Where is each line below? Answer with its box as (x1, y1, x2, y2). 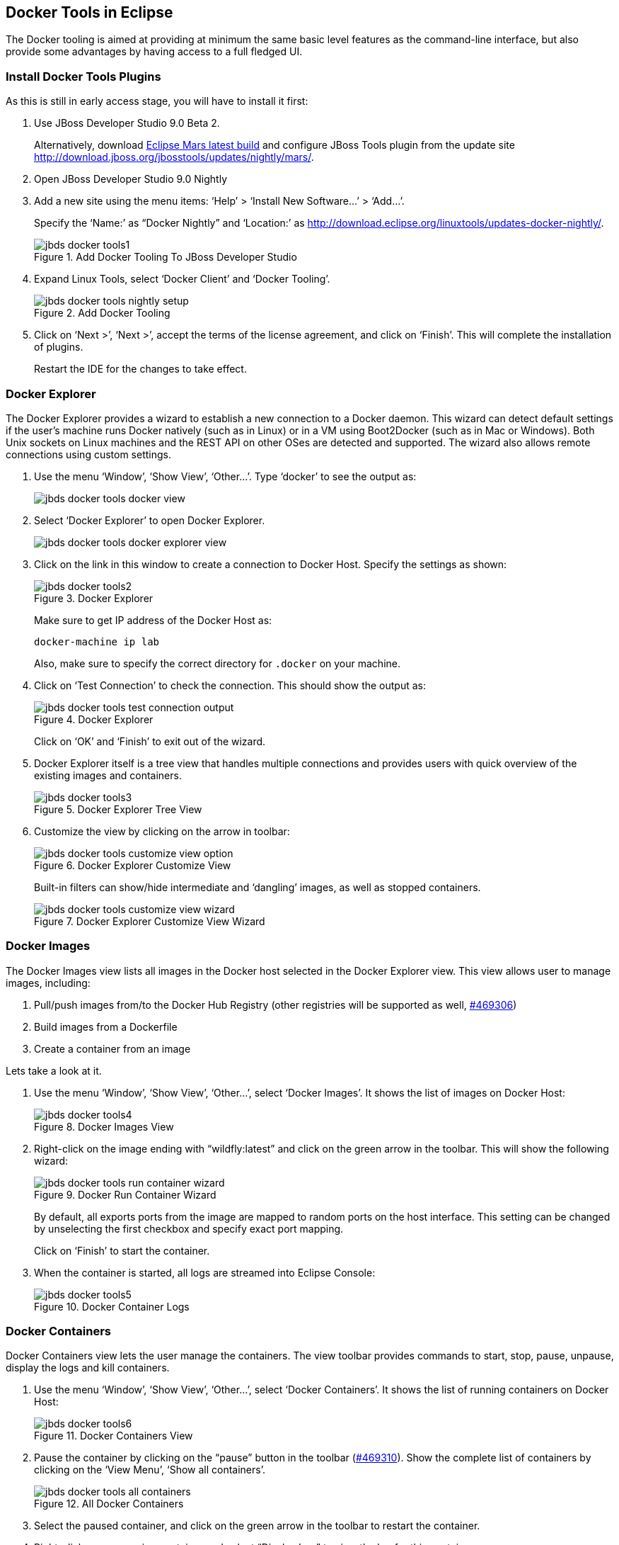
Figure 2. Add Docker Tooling (34, 307, 170, 319)
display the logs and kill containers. (6, 1362, 170, 1374)
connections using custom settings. (6, 448, 172, 460)
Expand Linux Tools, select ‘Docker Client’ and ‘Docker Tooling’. (34, 273, 330, 285)
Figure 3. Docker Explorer (34, 592, 154, 604)
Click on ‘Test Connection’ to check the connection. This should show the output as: (34, 679, 427, 691)
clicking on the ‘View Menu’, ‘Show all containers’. (34, 1464, 265, 1476)
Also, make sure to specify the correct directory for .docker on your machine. (34, 657, 400, 669)
